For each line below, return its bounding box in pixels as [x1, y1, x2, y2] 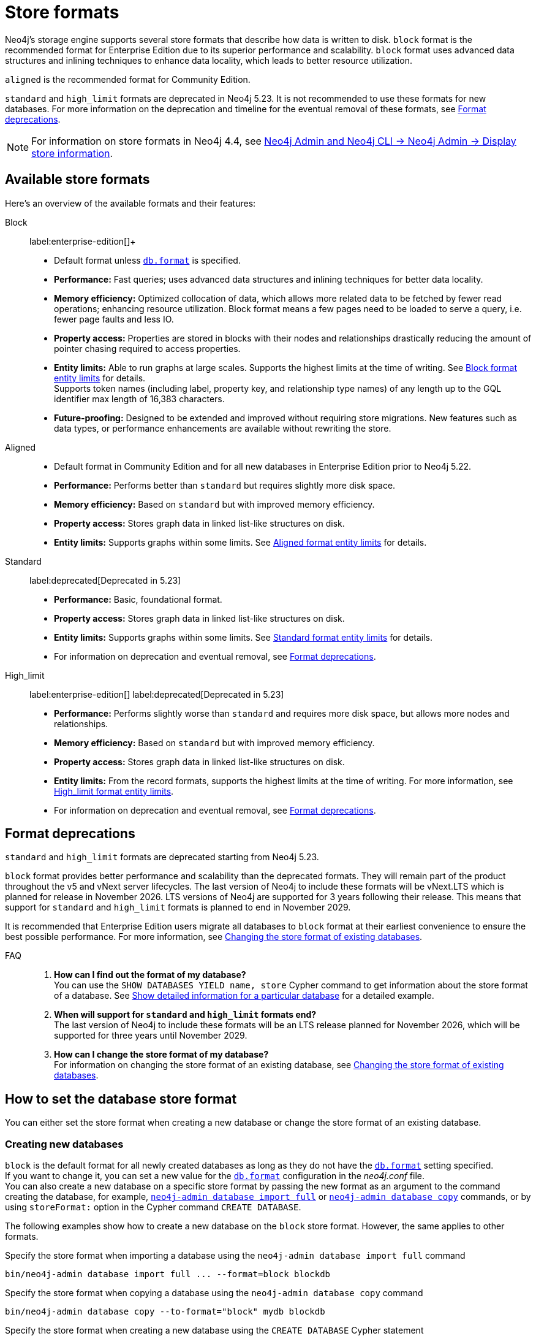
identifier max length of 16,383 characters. [54, 393, 225, 404]
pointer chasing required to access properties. [54, 343, 241, 354]
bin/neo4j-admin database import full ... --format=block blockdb [5, 1269, 331, 1280]
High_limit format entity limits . [54, 785, 174, 796]
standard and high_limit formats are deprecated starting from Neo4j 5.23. [5, 852, 319, 863]
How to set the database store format [5, 1091, 237, 1107]
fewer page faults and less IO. [54, 313, 174, 324]
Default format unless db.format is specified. [54, 254, 241, 265]
